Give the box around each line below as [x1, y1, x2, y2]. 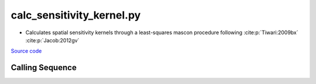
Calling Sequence [11, 63, 77, 72]
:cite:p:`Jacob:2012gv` [25, 36, 80, 43]
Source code [11, 48, 42, 54]
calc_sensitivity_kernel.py [11, 9, 141, 21]
